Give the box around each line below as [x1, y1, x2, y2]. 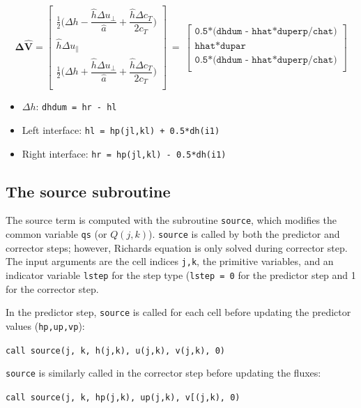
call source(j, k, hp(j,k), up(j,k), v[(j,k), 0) [6, 392, 240, 402]
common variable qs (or [6, 227, 107, 241]
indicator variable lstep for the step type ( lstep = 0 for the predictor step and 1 [6, 268, 356, 282]
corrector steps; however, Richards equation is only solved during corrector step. [6, 240, 348, 255]
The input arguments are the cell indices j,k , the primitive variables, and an [6, 254, 334, 269]
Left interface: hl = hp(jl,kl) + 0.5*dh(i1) [22, 122, 220, 137]
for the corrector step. [6, 281, 99, 296]
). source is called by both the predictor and [148, 227, 340, 241]
